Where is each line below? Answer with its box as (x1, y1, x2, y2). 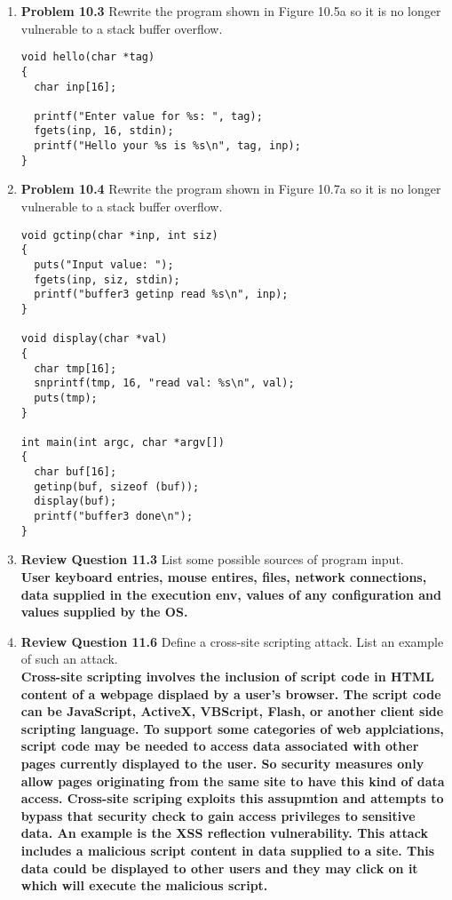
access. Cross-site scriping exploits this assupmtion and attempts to (20, 789, 444, 808)
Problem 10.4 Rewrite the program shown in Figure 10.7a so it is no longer (20, 179, 441, 198)
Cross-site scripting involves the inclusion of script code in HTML (20, 666, 434, 685)
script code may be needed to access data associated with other (20, 737, 419, 755)
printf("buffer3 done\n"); (34, 510, 194, 523)
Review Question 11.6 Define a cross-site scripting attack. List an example (20, 632, 444, 650)
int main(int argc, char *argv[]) (20, 435, 225, 449)
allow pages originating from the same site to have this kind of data (20, 771, 445, 790)
